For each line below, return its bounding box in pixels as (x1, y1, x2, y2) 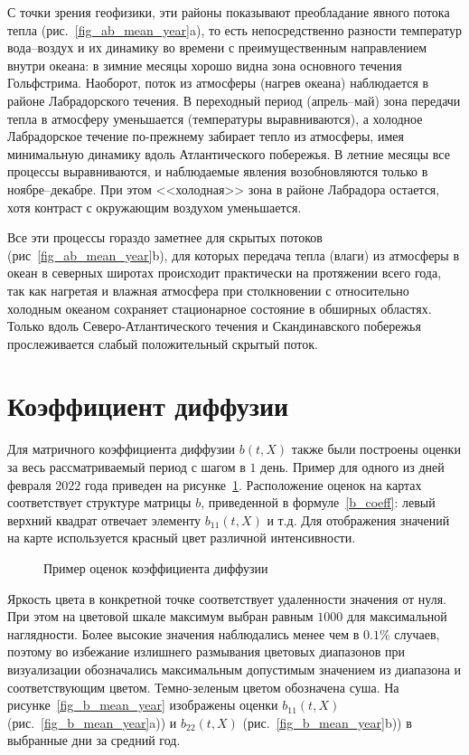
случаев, (394, 624, 440, 643)
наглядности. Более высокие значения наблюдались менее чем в (7, 624, 360, 643)
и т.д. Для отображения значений (267, 510, 450, 529)
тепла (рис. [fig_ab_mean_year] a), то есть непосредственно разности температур (7, 20, 462, 39)
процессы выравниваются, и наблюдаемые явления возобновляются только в (7, 162, 428, 181)
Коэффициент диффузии (7, 387, 289, 424)
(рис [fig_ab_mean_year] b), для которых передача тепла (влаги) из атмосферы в (7, 245, 460, 264)
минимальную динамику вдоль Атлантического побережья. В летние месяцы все (7, 144, 450, 163)
